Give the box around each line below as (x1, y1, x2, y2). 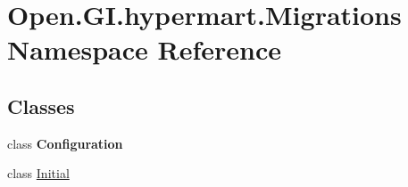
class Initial (7, 164, 70, 183)
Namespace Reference (7, 31, 281, 68)
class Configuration (7, 134, 123, 152)
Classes (7, 92, 75, 119)
